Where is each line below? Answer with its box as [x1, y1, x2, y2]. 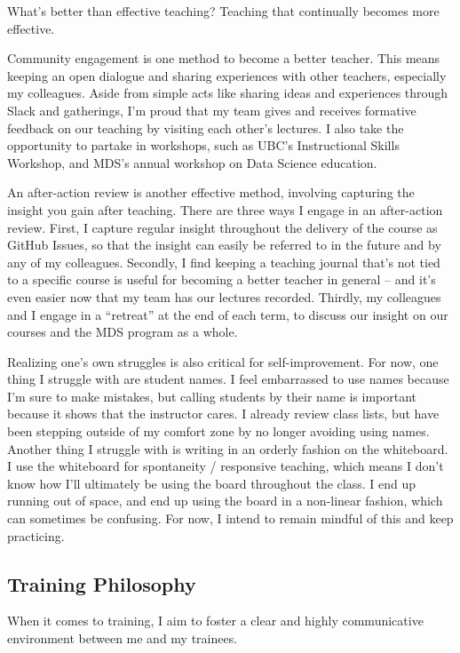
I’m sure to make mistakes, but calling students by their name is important [7, 386, 416, 405]
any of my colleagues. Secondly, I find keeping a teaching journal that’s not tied [7, 252, 440, 271]
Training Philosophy [7, 569, 196, 597]
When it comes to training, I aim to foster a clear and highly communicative [7, 611, 424, 630]
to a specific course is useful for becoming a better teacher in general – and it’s [7, 270, 436, 289]
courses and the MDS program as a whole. [7, 323, 238, 341]
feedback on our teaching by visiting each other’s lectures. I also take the [7, 118, 404, 137]
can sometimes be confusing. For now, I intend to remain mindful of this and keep [7, 509, 454, 528]
